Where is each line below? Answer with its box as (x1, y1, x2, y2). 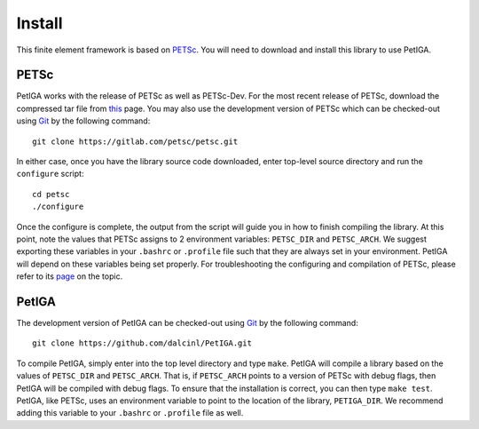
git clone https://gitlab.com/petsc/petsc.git (32, 136, 239, 147)
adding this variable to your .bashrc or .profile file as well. (16, 408, 244, 418)
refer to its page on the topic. (16, 271, 123, 282)
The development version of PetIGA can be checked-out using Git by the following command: (16, 318, 358, 329)
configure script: (16, 169, 84, 179)
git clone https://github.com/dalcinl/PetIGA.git (32, 338, 253, 348)
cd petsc (32, 189, 70, 199)
